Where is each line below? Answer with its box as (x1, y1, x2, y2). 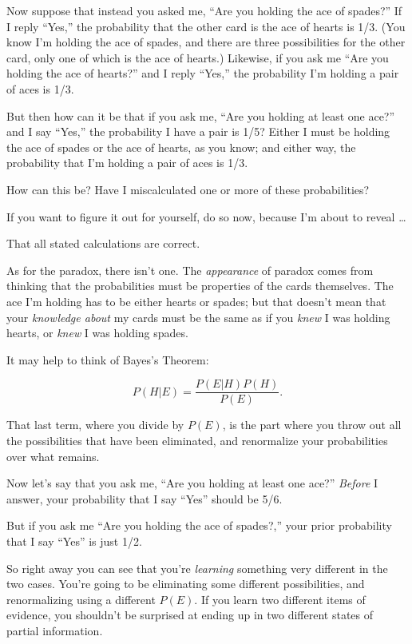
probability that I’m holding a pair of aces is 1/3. (6, 154, 248, 171)
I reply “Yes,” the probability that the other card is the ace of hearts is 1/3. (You (6, 18, 406, 34)
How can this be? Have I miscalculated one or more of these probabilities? (6, 181, 370, 197)
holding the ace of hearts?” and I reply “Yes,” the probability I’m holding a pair (6, 65, 399, 81)
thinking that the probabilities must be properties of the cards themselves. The (6, 277, 394, 294)
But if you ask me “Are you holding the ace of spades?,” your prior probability (6, 517, 392, 534)
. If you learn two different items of (194, 590, 366, 607)
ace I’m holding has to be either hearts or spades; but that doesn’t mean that (6, 292, 386, 309)
